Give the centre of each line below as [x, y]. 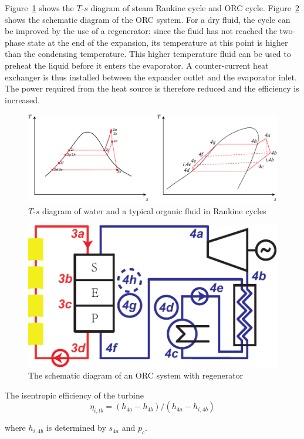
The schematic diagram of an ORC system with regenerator [136, 375]
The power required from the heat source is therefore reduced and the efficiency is [152, 88]
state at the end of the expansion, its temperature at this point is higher [158, 42]
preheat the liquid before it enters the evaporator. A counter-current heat [137, 65]
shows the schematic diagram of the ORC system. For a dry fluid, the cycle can [148, 19]
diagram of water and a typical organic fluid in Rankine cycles [154, 211]
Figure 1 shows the [39, 8]
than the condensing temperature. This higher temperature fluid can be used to [148, 54]
